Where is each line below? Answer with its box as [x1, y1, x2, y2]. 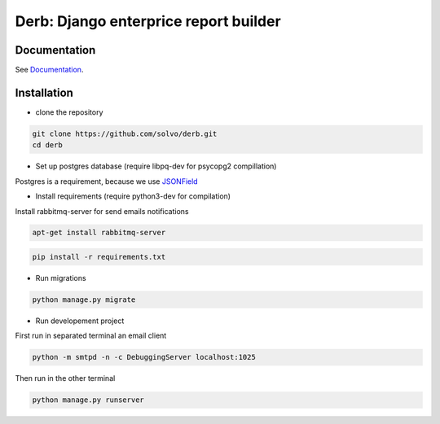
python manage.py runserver [32, 396, 144, 404]
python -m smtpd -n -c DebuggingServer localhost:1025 [32, 352, 256, 362]
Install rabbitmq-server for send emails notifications [15, 206, 189, 216]
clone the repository [35, 107, 103, 117]
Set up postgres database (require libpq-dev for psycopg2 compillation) [35, 161, 277, 171]
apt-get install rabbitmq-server [32, 228, 166, 238]
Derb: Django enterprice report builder [15, 12, 281, 30]
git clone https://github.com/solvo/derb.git [32, 129, 218, 138]
